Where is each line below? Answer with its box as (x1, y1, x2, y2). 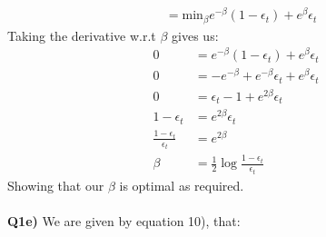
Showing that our (7, 175, 104, 194)
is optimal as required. (119, 175, 244, 194)
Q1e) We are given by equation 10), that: (7, 212, 241, 231)
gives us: (172, 25, 219, 44)
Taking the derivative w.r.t (7, 25, 156, 44)
